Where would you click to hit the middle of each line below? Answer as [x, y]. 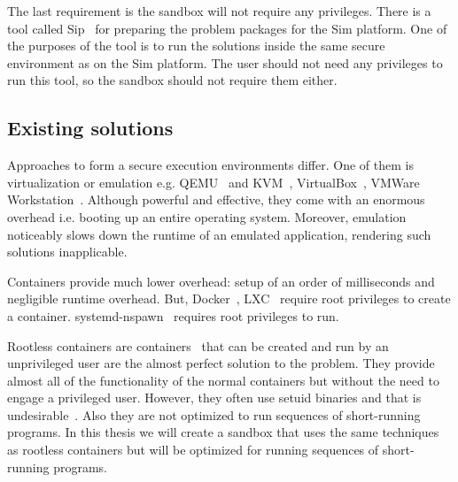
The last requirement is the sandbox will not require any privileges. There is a [219, 11]
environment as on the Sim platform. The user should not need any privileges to [225, 62]
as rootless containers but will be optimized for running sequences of [193, 450]
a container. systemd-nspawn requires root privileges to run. [173, 315]
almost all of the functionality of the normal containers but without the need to [223, 380]
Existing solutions [90, 128]
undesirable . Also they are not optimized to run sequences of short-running [214, 414]
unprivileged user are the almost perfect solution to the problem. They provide [221, 363]
